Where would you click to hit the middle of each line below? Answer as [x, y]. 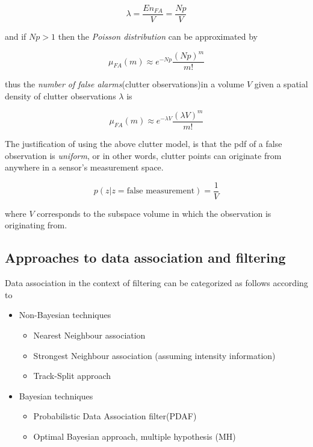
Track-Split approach [72, 376]
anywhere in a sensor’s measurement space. [84, 167]
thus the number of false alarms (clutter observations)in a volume [125, 84]
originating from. [36, 225]
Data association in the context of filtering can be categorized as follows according [156, 283]
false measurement [161, 191]
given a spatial [281, 84]
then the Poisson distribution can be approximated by [158, 36]
